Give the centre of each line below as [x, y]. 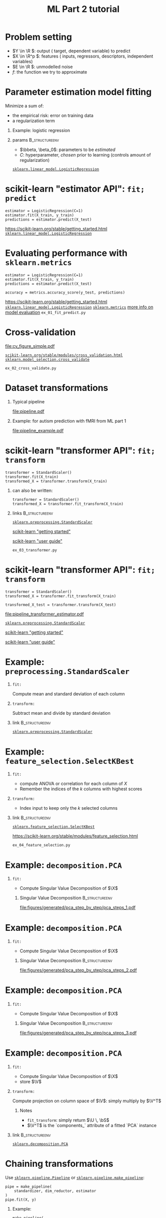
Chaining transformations [59, 1164]
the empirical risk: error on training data [53, 115]
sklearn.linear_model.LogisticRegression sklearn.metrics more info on [79, 307]
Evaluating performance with [66, 253]
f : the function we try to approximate [50, 72]
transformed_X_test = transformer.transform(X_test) [61, 605]
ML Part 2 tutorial [83, 9]
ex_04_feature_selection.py [41, 845]
